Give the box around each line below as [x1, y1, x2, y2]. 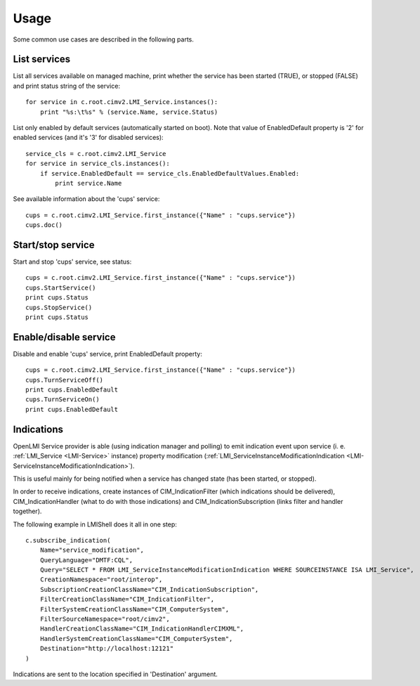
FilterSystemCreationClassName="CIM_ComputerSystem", [39, 605, 230, 613]
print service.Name [55, 179, 122, 187]
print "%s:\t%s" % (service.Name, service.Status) [39, 108, 218, 116]
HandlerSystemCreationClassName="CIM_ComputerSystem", [39, 635, 233, 642]
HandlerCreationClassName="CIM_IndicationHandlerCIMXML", [39, 625, 244, 633]
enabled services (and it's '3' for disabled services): [13, 134, 164, 142]
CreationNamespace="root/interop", [39, 576, 163, 583]
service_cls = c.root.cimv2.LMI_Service [25, 150, 166, 157]
